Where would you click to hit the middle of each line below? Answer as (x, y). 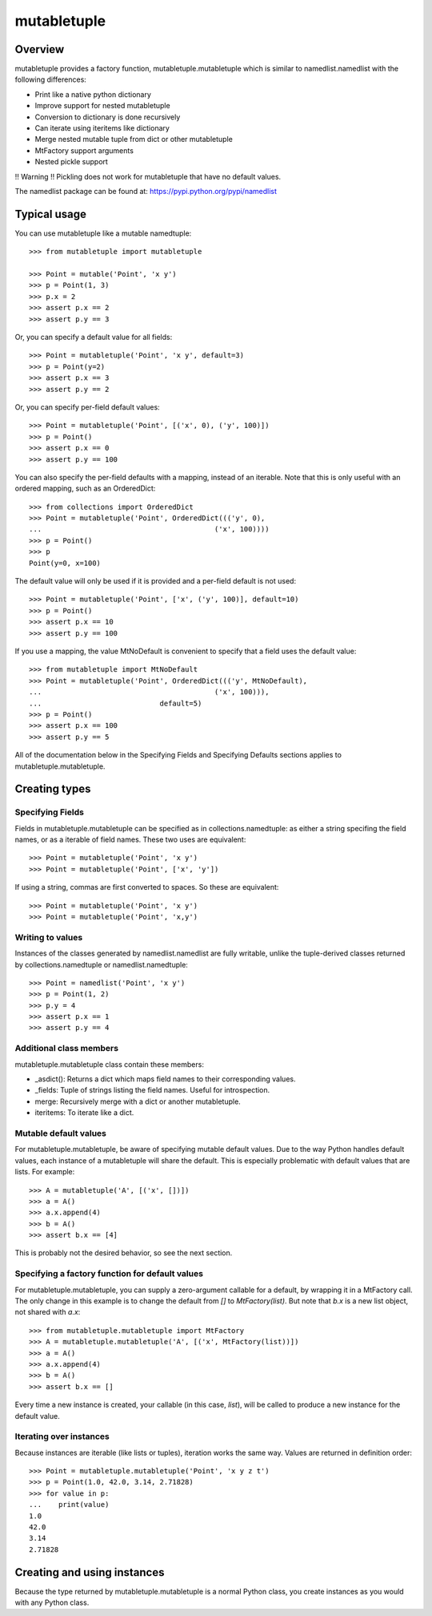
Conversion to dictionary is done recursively (108, 117)
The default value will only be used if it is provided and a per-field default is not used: (155, 581)
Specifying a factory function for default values (109, 1274)
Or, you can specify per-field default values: (87, 407)
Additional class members (67, 1048)
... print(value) (69, 1505)
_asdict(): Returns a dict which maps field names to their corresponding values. (165, 1079)
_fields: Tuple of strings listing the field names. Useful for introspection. (152, 1090)
